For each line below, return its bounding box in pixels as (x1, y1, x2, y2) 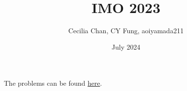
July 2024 (111, 41, 140, 52)
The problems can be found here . (4, 78, 102, 88)
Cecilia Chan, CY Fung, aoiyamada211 (68, 26, 184, 36)
